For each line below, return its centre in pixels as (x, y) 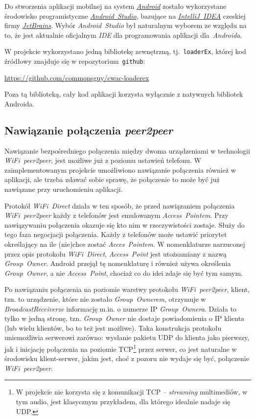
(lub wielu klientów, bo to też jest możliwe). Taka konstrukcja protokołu (113, 327)
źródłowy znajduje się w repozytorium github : (75, 61)
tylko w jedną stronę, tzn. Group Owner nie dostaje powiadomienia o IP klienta (125, 318)
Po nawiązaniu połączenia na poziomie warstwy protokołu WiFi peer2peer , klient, (127, 289)
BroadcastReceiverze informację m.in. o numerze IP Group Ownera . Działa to (121, 308)
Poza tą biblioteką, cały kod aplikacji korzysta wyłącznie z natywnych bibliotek (124, 94)
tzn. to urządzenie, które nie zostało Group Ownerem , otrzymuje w (105, 299)
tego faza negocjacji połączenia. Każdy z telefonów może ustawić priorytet (116, 234)
